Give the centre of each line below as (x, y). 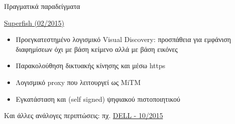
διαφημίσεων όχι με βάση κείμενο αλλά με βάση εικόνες (97, 49)
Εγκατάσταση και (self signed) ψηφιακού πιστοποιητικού (98, 99)
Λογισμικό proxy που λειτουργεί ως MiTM (78, 82)
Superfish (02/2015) (34, 22)
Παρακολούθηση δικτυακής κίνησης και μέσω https (90, 65)
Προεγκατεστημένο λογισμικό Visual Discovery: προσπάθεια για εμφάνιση (123, 39)
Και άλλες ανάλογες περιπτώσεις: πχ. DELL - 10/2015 (83, 115)
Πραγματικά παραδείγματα (42, 6)
